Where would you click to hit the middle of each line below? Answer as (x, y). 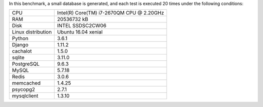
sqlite (18, 57)
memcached (26, 83)
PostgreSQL (26, 64)
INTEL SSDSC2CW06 (82, 26)
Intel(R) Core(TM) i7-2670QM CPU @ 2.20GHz (111, 13)
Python (20, 38)
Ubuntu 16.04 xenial (80, 32)
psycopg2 (23, 89)
